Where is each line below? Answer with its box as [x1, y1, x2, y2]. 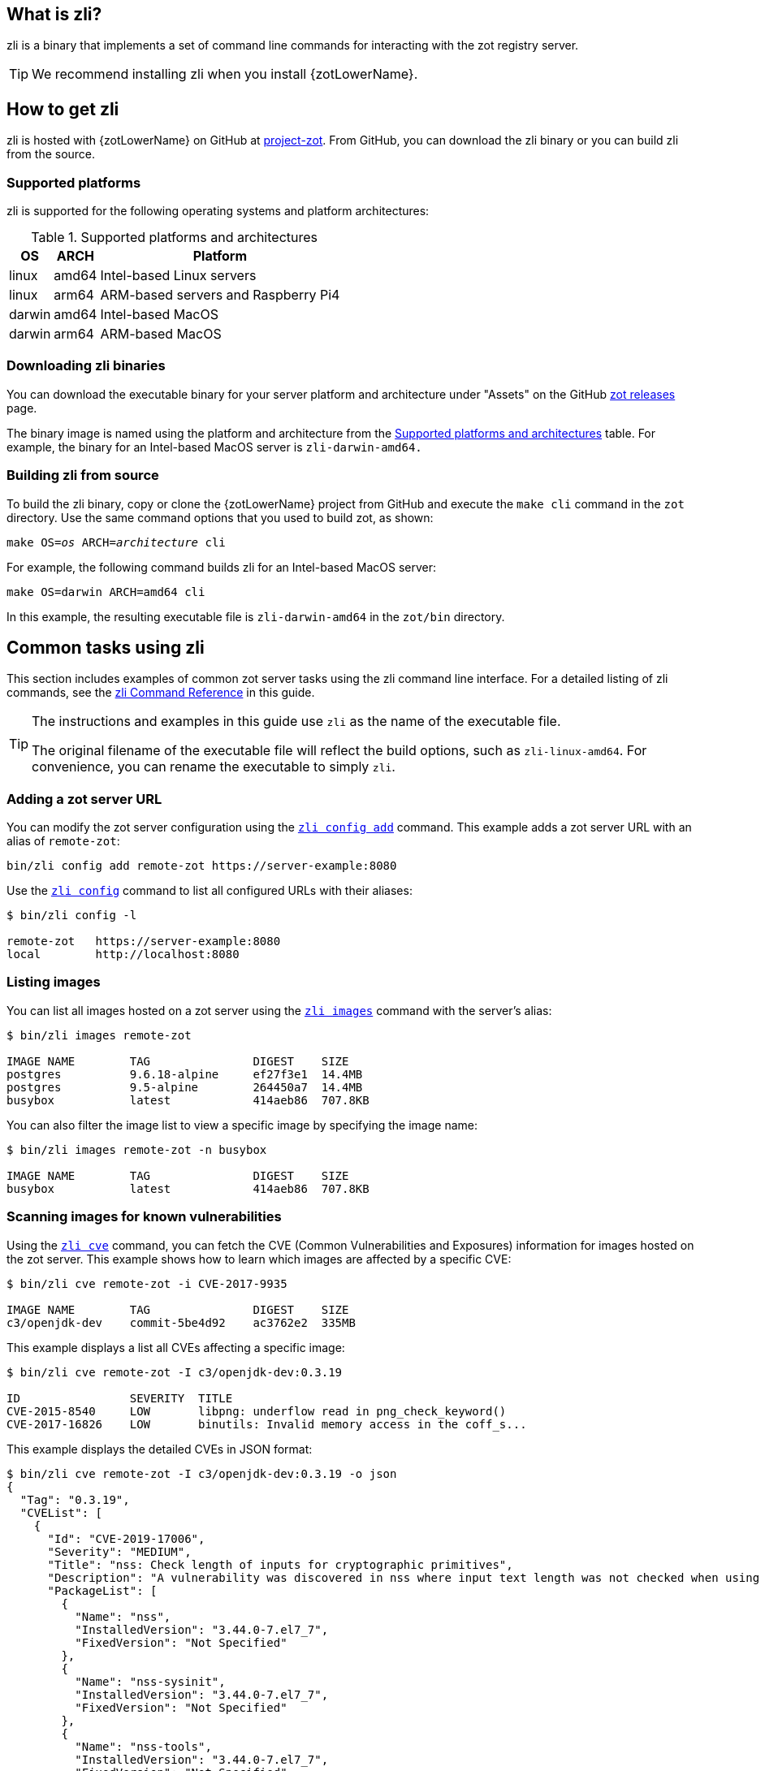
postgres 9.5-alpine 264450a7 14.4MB [6, 1080, 363, 1094]
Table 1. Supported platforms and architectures [31, 229, 318, 246]
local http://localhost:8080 [6, 948, 240, 961]
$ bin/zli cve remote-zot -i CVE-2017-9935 [6, 1276, 287, 1290]
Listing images [6, 974, 101, 991]
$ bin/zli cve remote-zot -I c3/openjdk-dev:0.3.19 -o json [6, 1466, 397, 1480]
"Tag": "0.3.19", [19, 1492, 130, 1506]
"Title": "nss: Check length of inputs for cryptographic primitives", [47, 1557, 513, 1571]
